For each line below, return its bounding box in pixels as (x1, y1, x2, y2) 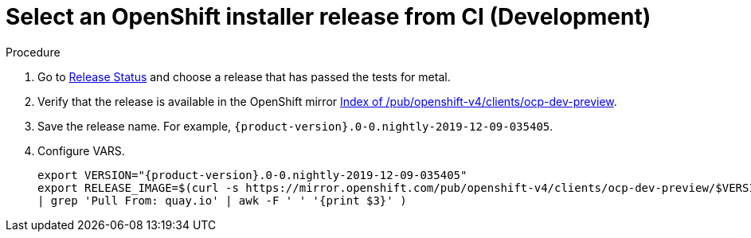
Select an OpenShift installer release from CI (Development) (6, 3, 651, 30)
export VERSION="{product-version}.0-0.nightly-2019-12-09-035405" (37, 168, 467, 181)
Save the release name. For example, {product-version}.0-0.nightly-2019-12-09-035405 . (37, 119, 553, 133)
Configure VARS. (37, 143, 125, 158)
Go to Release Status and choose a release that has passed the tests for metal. (37, 69, 451, 84)
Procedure (6, 45, 61, 59)
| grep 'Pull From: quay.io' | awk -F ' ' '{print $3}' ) (37, 193, 407, 207)
